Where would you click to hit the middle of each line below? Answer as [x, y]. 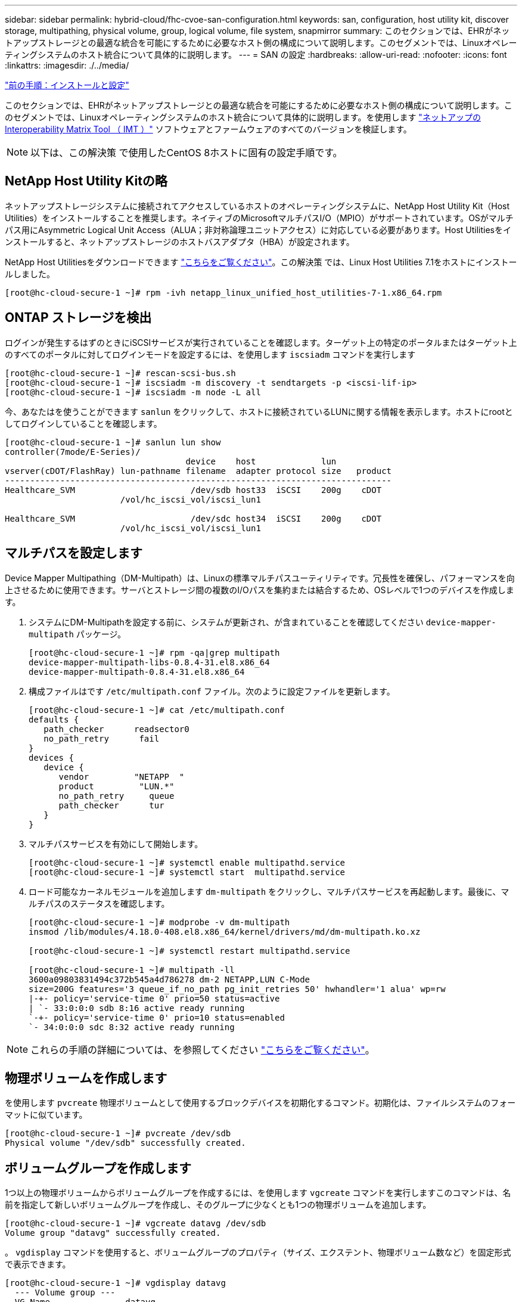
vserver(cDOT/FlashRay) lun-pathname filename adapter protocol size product [198, 471]
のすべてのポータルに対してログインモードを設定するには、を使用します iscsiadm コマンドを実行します [210, 354]
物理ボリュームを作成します [86, 1078]
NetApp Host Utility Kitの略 [86, 181]
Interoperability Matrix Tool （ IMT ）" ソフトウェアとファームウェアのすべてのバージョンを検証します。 [208, 129]
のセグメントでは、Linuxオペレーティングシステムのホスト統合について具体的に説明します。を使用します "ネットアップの [243, 117]
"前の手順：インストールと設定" [67, 85]
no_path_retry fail [102, 738]
